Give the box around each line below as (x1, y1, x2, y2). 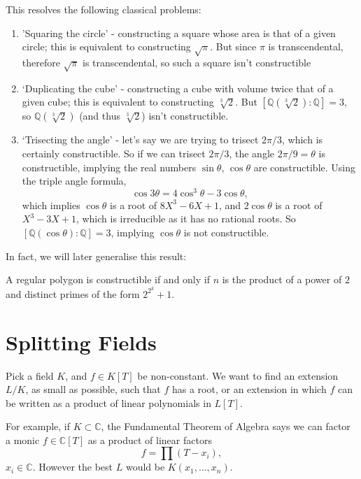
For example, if (6, 419, 71, 434)
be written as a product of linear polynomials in (6, 395, 211, 410)
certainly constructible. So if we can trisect (22, 145, 206, 160)
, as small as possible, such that (25, 382, 161, 396)
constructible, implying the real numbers (22, 159, 197, 174)
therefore (22, 55, 60, 69)
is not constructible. (183, 224, 269, 239)
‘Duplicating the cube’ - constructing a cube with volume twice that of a (22, 80, 334, 95)
